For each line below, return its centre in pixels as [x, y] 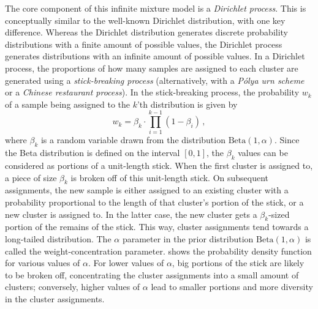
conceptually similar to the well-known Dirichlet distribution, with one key [145, 20]
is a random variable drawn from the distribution [133, 140]
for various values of [43, 263]
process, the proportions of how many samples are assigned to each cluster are [152, 68]
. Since [287, 140]
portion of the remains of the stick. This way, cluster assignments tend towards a [157, 227]
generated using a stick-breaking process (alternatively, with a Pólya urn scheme [155, 80]
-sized [279, 214]
